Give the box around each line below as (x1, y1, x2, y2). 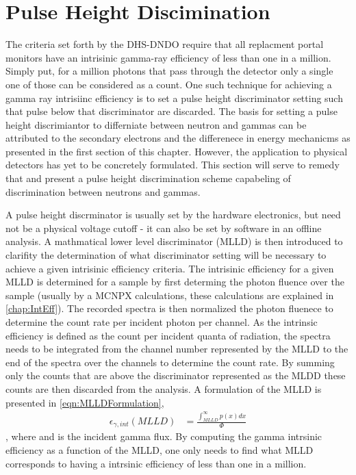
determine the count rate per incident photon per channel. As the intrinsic (5, 315, 318, 329)
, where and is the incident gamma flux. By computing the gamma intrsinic (5, 429, 322, 444)
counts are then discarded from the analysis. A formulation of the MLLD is (5, 381, 322, 396)
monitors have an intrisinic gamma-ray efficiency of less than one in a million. (5, 50, 331, 64)
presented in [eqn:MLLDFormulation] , (5, 395, 164, 409)
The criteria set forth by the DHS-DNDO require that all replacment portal (5, 37, 324, 51)
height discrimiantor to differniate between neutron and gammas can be (5, 117, 307, 131)
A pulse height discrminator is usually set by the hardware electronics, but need (5, 207, 341, 222)
